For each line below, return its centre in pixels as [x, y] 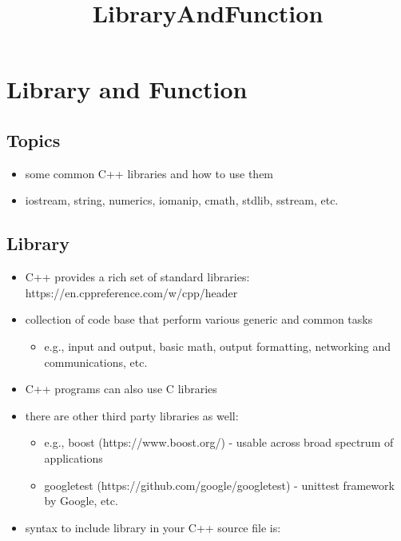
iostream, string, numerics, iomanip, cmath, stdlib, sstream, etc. [182, 200]
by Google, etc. [81, 501]
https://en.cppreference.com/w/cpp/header [131, 292]
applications [73, 457]
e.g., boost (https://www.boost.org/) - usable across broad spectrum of [219, 442]
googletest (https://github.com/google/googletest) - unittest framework [219, 485]
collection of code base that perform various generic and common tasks [199, 319]
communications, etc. [96, 362]
